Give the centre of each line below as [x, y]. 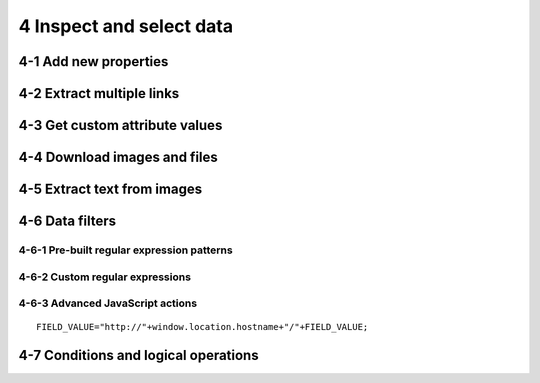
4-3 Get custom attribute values [120, 125]
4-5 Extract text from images [110, 189]
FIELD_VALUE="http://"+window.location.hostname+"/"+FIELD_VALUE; [202, 327]
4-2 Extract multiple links [99, 93]
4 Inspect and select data [126, 26]
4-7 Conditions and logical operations [138, 355]
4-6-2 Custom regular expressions [105, 277]
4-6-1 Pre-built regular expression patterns [126, 250]
